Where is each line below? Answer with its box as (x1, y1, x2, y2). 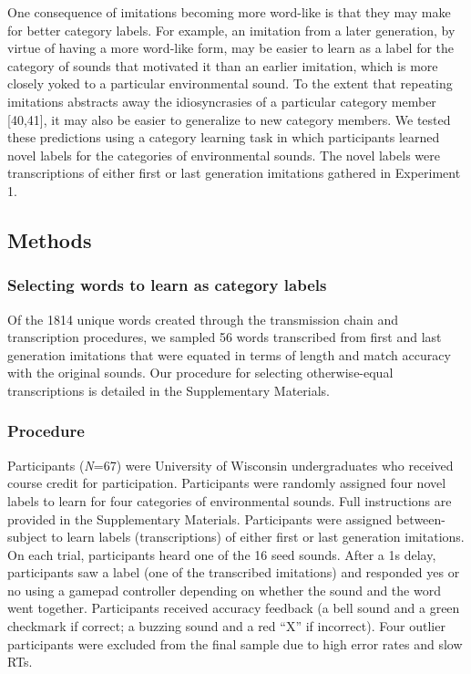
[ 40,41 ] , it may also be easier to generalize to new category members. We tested (7, 109, 451, 129)
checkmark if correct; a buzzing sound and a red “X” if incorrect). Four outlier (7, 617, 445, 636)
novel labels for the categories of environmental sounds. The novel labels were (7, 145, 440, 164)
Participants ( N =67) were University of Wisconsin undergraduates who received (7, 455, 454, 474)
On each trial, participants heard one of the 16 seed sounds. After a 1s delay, (7, 544, 436, 564)
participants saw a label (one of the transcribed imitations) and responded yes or (7, 563, 460, 582)
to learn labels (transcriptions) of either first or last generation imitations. (51, 527, 465, 546)
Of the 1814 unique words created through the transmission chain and (7, 309, 399, 328)
